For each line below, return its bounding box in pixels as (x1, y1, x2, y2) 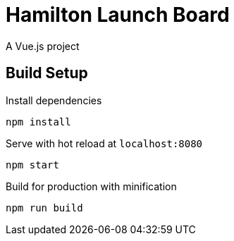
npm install (6, 116, 71, 128)
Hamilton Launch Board (6, 3, 230, 27)
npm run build (6, 202, 83, 214)
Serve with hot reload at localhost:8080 (6, 137, 203, 149)
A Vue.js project (6, 39, 80, 52)
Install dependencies (6, 94, 102, 106)
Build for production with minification (6, 180, 177, 192)
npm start (6, 159, 59, 171)
